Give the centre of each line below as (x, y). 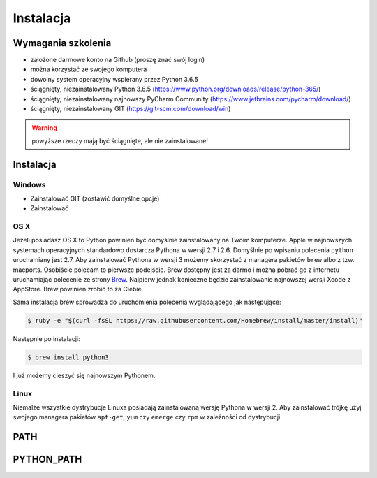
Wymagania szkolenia (62, 43)
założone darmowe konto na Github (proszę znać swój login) (118, 60)
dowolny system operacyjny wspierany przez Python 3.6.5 (114, 79)
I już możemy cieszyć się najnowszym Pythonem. (84, 375)
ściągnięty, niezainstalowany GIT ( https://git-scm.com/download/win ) (131, 109)
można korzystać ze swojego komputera (89, 69)
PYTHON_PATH (47, 459)
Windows (29, 184)
